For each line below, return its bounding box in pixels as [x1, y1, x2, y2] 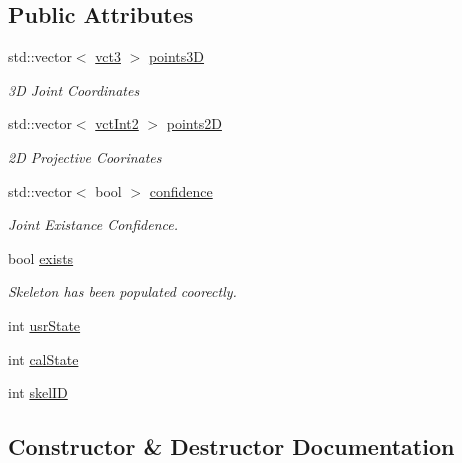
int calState [8, 348, 79, 369]
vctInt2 [95, 113, 139, 134]
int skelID [8, 382, 68, 403]
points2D [166, 113, 222, 134]
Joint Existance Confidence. [8, 214, 179, 235]
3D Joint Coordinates [8, 79, 140, 100]
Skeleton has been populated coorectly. [8, 281, 237, 302]
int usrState [8, 314, 81, 335]
